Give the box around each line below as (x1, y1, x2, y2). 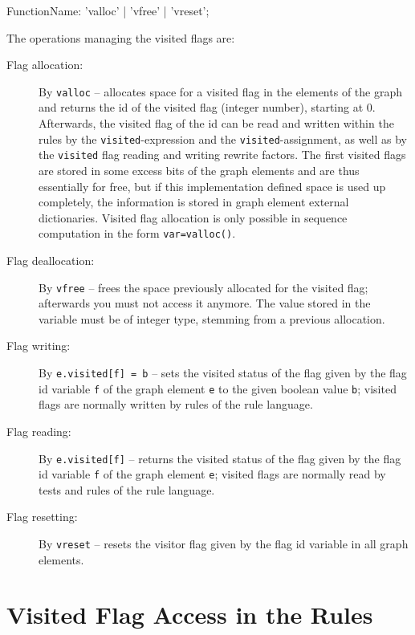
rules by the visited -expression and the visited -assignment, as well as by (39, 130, 408, 147)
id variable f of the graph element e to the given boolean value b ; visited (39, 380, 397, 397)
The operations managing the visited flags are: (6, 29, 235, 46)
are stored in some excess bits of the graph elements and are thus (39, 161, 360, 178)
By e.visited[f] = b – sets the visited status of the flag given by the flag (39, 364, 407, 381)
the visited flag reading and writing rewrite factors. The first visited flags (39, 146, 406, 163)
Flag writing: (6, 337, 71, 354)
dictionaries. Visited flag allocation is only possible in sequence (39, 209, 348, 226)
